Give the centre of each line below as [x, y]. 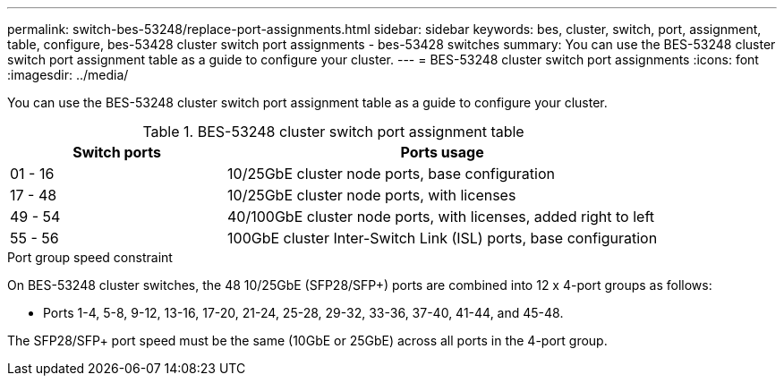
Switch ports [117, 152]
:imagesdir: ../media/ [68, 75]
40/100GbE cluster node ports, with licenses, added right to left [441, 217]
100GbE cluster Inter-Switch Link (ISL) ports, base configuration [443, 238]
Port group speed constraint [90, 257]
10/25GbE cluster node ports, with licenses [372, 195]
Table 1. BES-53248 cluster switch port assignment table [333, 132]
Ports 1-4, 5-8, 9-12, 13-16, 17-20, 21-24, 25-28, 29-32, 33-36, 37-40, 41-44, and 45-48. [303, 313]
